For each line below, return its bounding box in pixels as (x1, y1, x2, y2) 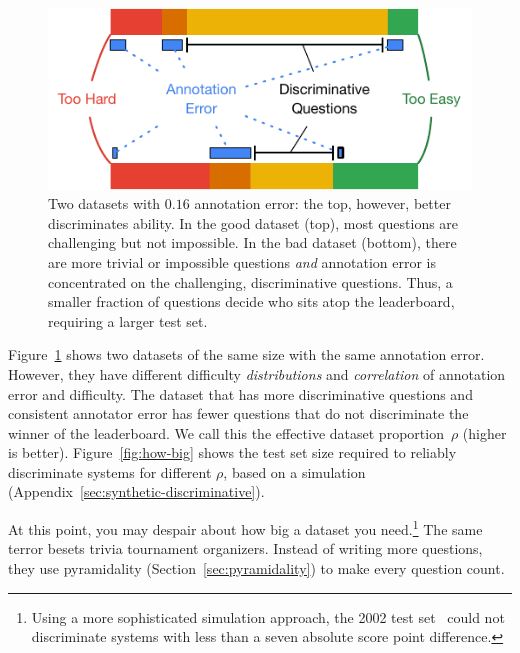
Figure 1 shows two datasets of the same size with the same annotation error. (8, 344, 485, 365)
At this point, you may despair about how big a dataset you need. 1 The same (8, 516, 483, 539)
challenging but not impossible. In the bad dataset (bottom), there (48, 232, 457, 253)
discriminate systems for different (8, 461, 212, 482)
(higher (462, 422, 507, 443)
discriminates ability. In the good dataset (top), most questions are (48, 212, 459, 233)
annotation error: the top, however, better (194, 193, 451, 214)
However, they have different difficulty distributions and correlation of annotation (8, 363, 506, 384)
